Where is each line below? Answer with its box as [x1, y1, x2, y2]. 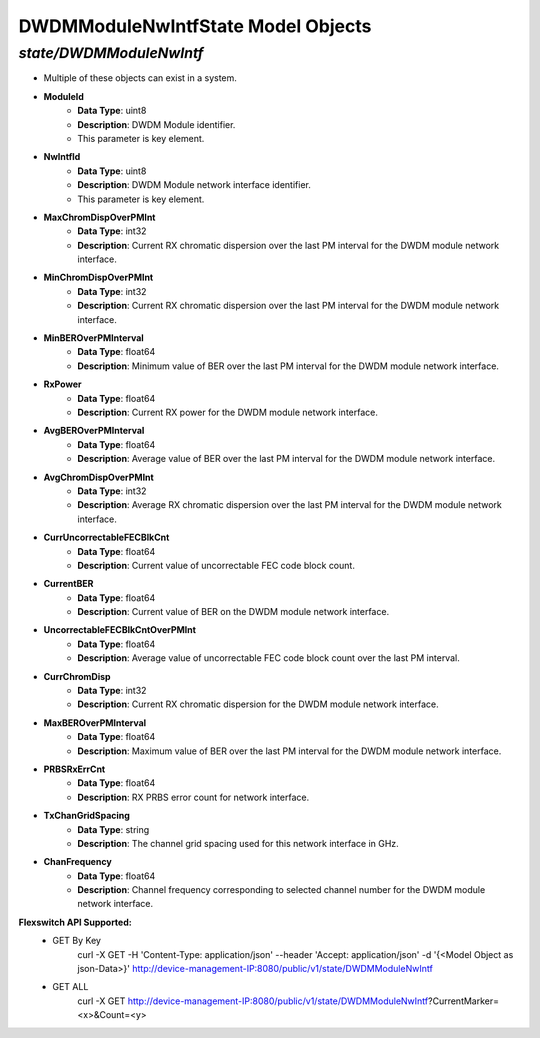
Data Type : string [77, 823, 150, 835]
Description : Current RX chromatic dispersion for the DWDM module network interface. [77, 698, 439, 710]
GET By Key [52, 935, 102, 947]
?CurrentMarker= [428, 995, 500, 1007]
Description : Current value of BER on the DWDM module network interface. [77, 606, 390, 618]
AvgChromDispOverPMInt [43, 471, 154, 483]
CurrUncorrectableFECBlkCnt [43, 531, 170, 544]
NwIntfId [43, 151, 81, 163]
